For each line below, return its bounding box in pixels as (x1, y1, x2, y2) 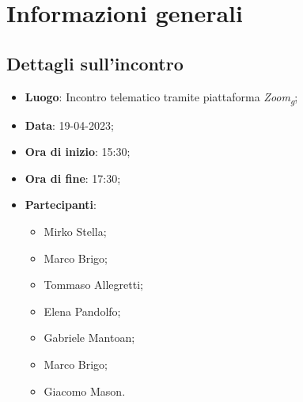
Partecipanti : (25, 196, 97, 213)
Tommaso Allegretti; (44, 276, 143, 293)
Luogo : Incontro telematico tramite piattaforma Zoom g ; (25, 88, 298, 107)
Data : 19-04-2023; (25, 116, 114, 133)
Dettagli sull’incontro (6, 51, 184, 75)
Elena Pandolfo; (44, 302, 121, 319)
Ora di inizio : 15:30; (25, 143, 131, 160)
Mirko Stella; (44, 223, 107, 240)
